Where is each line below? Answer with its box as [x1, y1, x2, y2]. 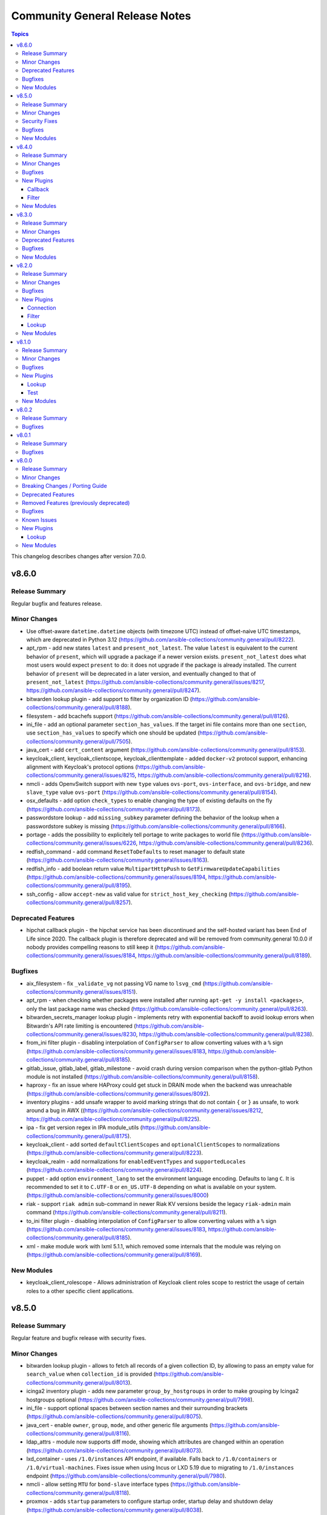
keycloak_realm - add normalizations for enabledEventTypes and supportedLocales [26, 1157, 246, 1165]
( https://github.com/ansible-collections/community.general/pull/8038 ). [26, 1506, 203, 1513]
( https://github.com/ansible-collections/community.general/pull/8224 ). [26, 1167, 203, 1174]
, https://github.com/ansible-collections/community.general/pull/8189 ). [134, 952, 312, 959]
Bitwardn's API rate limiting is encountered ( [26, 1022, 136, 1030]
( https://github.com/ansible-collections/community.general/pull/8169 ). [26, 1251, 202, 1259]
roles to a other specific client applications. [26, 1287, 134, 1294]
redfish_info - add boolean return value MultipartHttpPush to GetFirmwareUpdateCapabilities [26, 865, 280, 872]
